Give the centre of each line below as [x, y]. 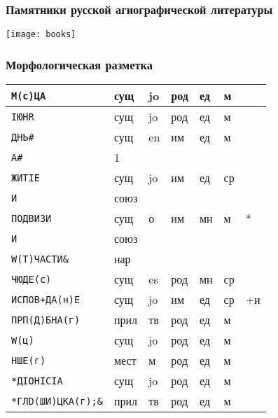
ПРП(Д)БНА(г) [46, 320]
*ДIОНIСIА [37, 381]
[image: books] [41, 35]
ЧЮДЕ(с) [32, 279]
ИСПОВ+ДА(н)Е [46, 299]
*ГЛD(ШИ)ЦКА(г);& [57, 401]
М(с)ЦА [29, 96]
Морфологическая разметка [79, 64]
